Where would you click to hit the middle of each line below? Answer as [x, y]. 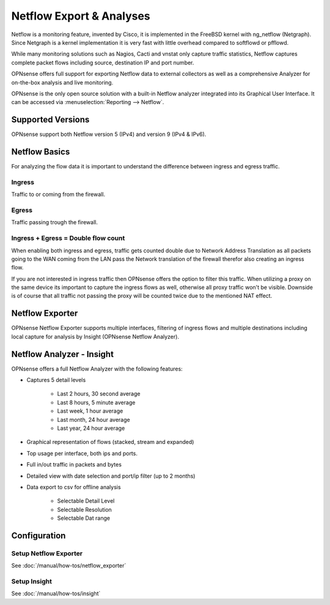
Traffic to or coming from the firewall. [58, 194]
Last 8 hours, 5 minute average [96, 402]
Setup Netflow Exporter [47, 553]
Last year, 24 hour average [91, 428]
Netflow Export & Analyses [81, 16]
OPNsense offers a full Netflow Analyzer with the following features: [97, 369]
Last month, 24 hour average [94, 419]
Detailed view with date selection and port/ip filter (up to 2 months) [111, 476]
